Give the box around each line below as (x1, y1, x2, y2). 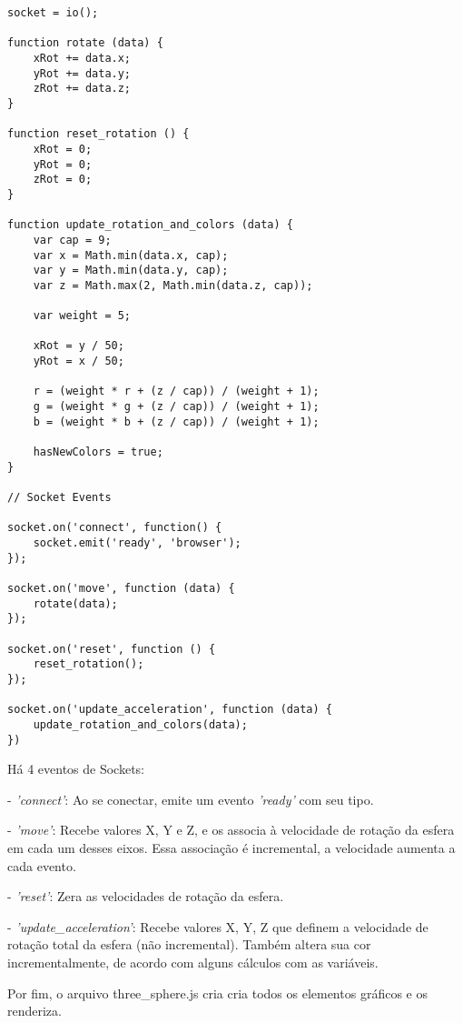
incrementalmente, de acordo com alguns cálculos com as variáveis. (7, 952, 379, 971)
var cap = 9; (33, 233, 112, 246)
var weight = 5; (33, 309, 132, 323)
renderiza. (7, 1001, 62, 1020)
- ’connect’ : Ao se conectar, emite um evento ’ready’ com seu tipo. (7, 789, 374, 808)
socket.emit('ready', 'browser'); (33, 536, 241, 549)
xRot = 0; (33, 142, 93, 155)
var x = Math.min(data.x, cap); (33, 248, 229, 262)
